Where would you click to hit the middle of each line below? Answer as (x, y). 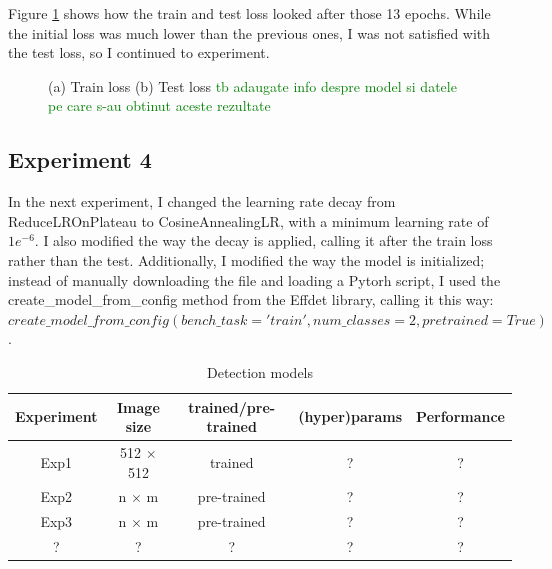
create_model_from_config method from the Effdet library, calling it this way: (251, 299)
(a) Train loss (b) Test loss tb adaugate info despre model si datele (252, 85)
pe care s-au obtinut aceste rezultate (159, 105)
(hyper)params (350, 416)
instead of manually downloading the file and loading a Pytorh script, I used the (254, 279)
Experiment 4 (80, 159)
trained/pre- (232, 406)
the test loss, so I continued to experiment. (139, 52)
